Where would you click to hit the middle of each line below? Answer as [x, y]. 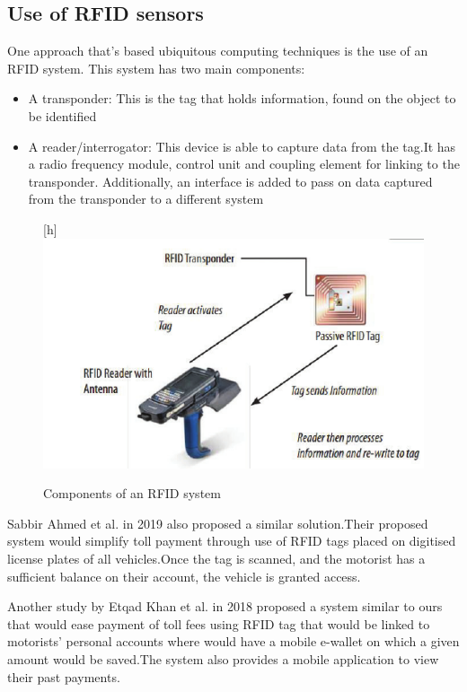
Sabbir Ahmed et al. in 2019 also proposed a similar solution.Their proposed [218, 523]
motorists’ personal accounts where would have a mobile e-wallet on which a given [233, 641]
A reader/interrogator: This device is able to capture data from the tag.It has [242, 146]
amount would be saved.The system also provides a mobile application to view [223, 658]
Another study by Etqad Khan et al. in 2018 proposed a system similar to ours [225, 606]
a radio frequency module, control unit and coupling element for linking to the [244, 164]
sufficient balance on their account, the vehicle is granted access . [184, 576]
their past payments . [64, 676]
